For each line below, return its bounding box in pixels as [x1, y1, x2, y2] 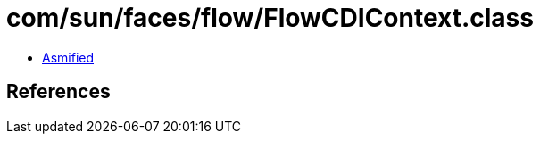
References [6, 80, 111, 104]
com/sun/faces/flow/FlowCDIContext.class [6, 3, 534, 33]
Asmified [42, 49, 95, 65]
